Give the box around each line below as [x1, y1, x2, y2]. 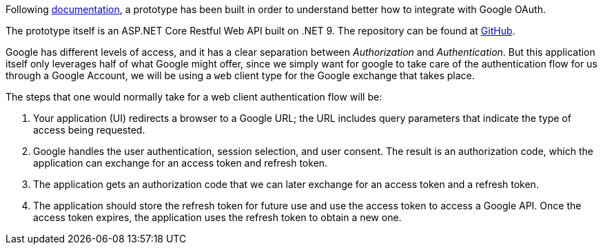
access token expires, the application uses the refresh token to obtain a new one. [33, 211, 402, 223]
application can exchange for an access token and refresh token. [33, 157, 328, 169]
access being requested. [33, 124, 145, 136]
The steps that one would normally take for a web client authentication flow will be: [6, 91, 382, 103]
